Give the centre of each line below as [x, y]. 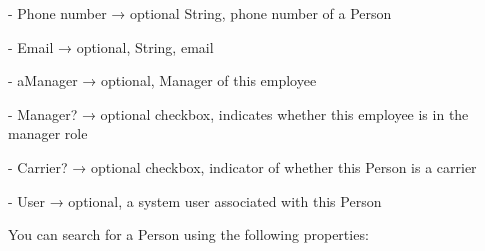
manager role [48, 133]
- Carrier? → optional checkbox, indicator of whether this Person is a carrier [242, 166]
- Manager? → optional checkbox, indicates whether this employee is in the [238, 113]
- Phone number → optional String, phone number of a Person [200, 13]
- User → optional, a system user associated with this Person [195, 200]
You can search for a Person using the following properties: [188, 234]
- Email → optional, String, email [111, 46]
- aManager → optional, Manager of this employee [162, 80]
